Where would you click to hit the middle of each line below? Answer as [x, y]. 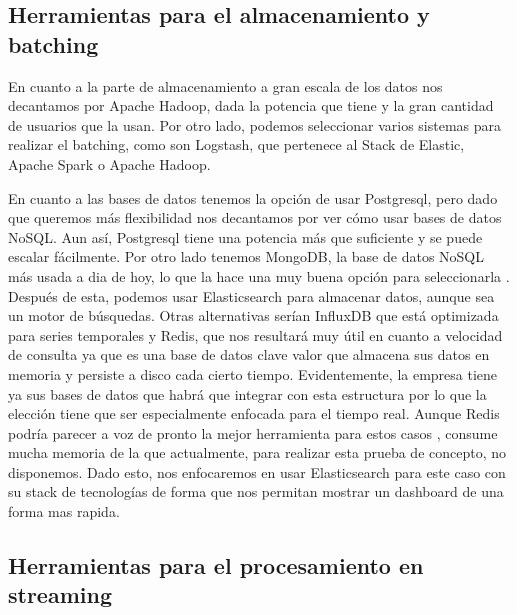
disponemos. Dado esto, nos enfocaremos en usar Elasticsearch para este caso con [257, 471]
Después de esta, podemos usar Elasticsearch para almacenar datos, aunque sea [251, 295]
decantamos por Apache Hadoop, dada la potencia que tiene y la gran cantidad [251, 105]
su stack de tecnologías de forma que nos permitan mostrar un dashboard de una [256, 491]
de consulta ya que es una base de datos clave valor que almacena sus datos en [249, 354]
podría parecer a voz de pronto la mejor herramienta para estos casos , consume [253, 432]
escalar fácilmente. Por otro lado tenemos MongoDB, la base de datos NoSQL [246, 256]
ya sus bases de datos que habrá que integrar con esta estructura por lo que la [247, 393]
